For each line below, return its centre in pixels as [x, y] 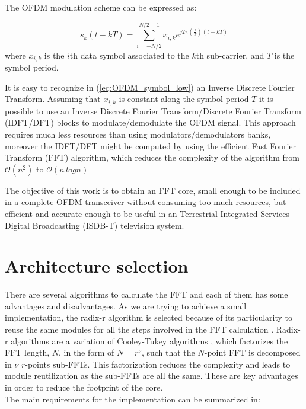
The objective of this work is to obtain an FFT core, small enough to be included [153, 190]
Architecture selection [97, 266]
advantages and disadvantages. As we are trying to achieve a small [126, 306]
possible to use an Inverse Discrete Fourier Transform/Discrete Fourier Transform [153, 111]
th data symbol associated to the [129, 55]
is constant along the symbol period [184, 99]
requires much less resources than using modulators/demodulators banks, [138, 134]
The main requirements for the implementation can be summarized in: [133, 399]
